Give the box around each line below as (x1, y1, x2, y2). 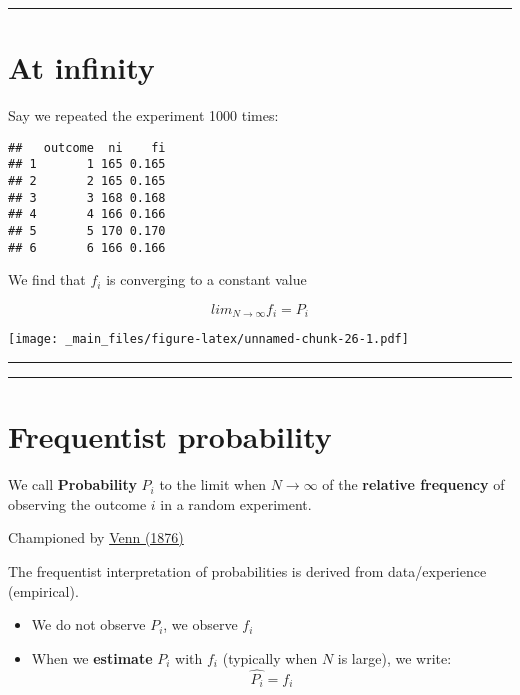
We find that (8, 269, 86, 290)
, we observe (163, 614, 238, 635)
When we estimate (31, 647, 153, 668)
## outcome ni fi (8, 140, 166, 155)
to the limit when (159, 474, 266, 495)
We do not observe (31, 614, 146, 635)
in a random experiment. (160, 493, 312, 514)
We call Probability (8, 474, 137, 495)
